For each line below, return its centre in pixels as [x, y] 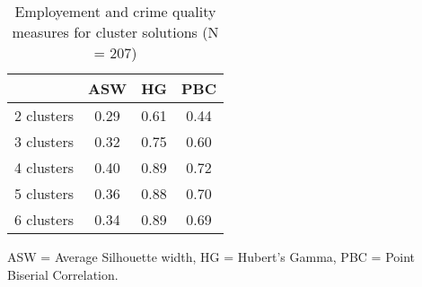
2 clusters [44, 115]
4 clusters [44, 167]
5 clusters [44, 193]
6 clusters [44, 219]
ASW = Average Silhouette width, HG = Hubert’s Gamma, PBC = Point [211, 257]
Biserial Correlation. [63, 274]
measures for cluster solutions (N [115, 32]
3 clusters [44, 141]
